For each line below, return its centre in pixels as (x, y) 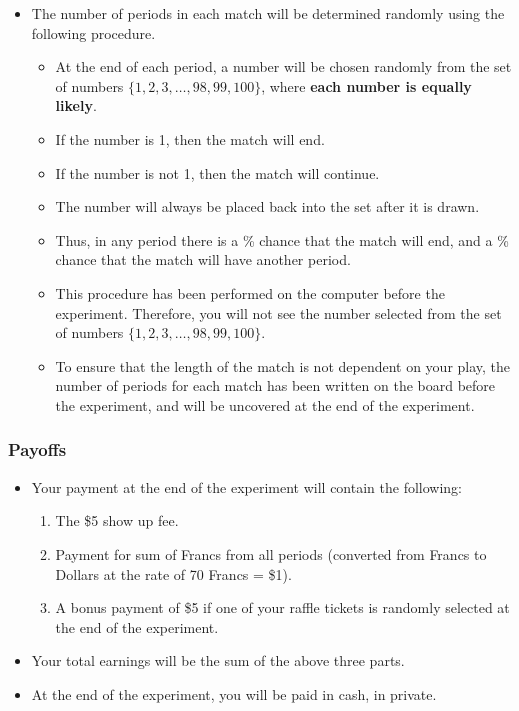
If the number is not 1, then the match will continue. (217, 172)
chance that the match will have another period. (203, 259)
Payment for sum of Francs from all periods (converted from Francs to (271, 553)
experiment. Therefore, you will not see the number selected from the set (278, 312)
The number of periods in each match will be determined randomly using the (268, 13)
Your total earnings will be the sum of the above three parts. (218, 660)
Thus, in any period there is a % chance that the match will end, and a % (282, 239)
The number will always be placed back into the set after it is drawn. (267, 206)
